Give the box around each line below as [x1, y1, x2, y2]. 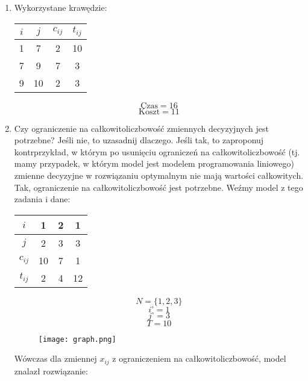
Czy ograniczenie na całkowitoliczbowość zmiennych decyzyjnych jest [14, 122, 269, 134]
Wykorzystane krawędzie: [14, 1, 107, 13]
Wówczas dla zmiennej [14, 352, 97, 365]
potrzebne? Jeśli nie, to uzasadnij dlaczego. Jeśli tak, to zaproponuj [14, 134, 264, 146]
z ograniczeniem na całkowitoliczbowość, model [112, 352, 286, 365]
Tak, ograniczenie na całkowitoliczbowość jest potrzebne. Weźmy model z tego [14, 181, 303, 193]
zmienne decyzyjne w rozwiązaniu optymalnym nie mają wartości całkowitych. [14, 169, 304, 181]
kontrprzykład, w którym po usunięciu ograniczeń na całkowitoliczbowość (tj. [14, 145, 300, 158]
